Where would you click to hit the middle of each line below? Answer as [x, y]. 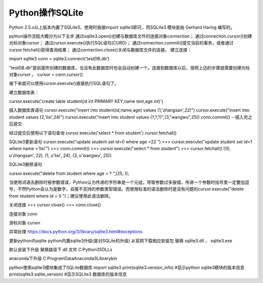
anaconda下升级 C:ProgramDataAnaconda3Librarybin [63, 259]
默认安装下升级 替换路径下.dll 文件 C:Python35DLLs [61, 250]
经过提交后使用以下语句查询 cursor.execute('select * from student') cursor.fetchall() [93, 133]
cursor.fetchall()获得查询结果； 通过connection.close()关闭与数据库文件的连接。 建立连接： [100, 50]
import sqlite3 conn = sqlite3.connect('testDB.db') [59, 59]
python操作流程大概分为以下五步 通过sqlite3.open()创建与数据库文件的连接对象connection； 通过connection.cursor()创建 [131, 36]
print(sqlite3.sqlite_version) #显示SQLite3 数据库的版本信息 [68, 274]
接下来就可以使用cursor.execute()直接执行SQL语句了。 [64, 83]
